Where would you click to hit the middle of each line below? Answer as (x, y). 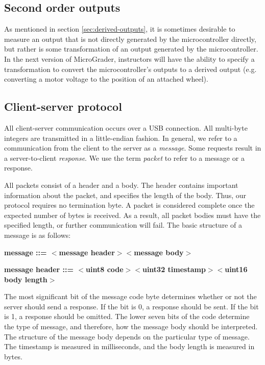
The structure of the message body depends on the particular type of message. (127, 336)
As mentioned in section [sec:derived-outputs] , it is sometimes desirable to (120, 29)
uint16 (236, 269)
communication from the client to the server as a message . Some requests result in (133, 148)
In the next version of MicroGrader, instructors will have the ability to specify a (129, 58)
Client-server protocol (63, 106)
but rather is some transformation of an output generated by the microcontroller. (131, 49)
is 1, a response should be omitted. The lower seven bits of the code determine (127, 316)
